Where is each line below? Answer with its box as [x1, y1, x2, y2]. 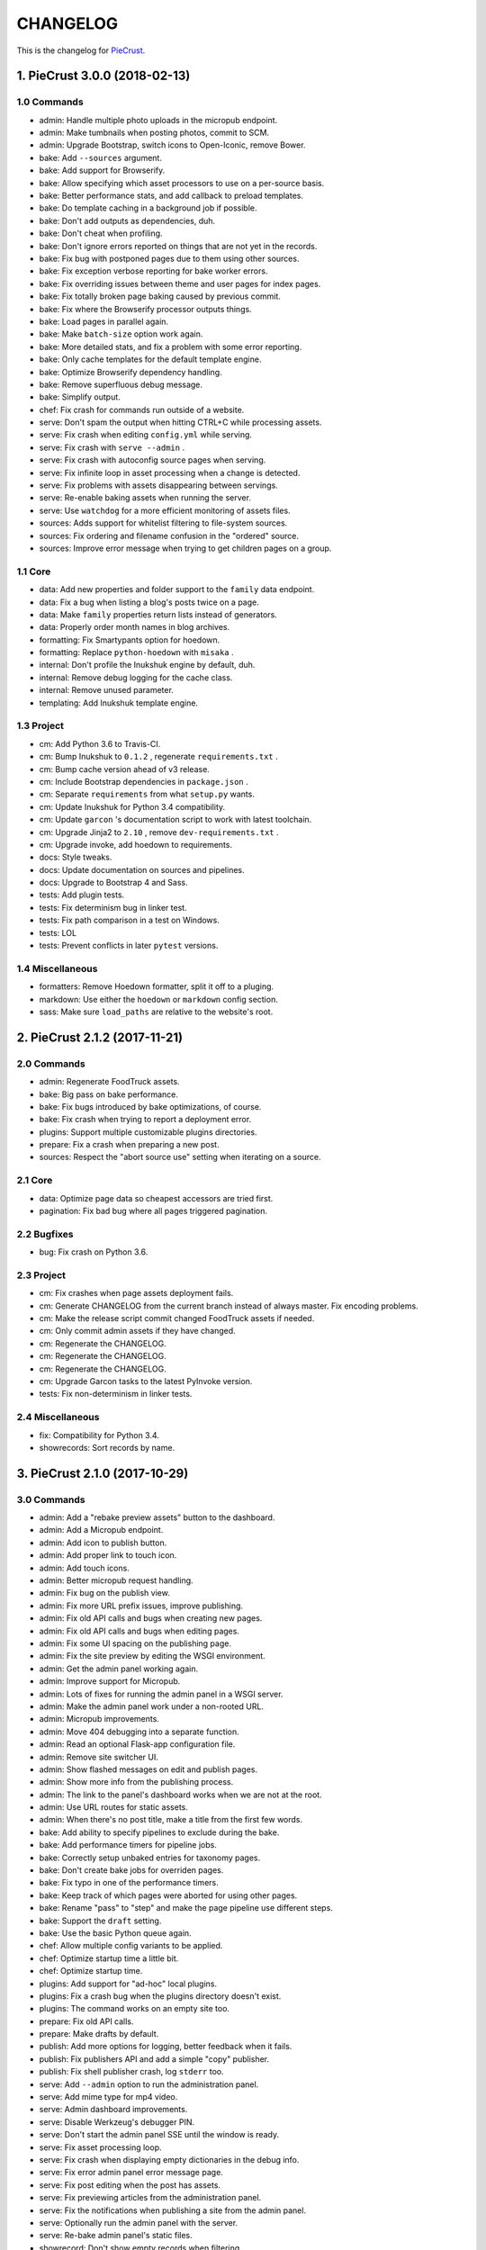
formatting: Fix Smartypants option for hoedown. [39, 634, 220, 645]
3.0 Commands [16, 1493, 85, 1506]
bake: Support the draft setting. [39, 1915, 162, 1926]
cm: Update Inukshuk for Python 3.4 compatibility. [39, 801, 226, 812]
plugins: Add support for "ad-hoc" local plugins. [39, 1978, 218, 1989]
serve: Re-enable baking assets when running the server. [39, 492, 252, 503]
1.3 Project [16, 720, 65, 733]
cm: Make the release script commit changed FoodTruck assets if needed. [39, 1313, 315, 1324]
